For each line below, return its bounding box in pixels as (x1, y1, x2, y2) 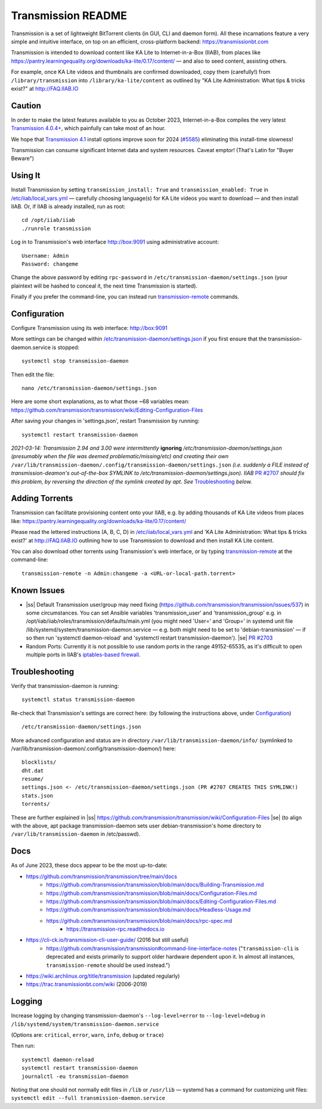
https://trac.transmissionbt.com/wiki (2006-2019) (26, 981, 147, 988)
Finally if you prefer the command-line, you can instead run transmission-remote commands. (11, 293, 240, 301)
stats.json (21, 792, 54, 799)
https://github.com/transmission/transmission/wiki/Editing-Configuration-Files (11, 406, 203, 413)
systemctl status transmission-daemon (21, 696, 135, 703)
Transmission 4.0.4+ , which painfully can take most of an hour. (11, 125, 166, 132)
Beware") (11, 155, 35, 162)
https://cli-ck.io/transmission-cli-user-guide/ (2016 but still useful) (26, 937, 189, 944)
